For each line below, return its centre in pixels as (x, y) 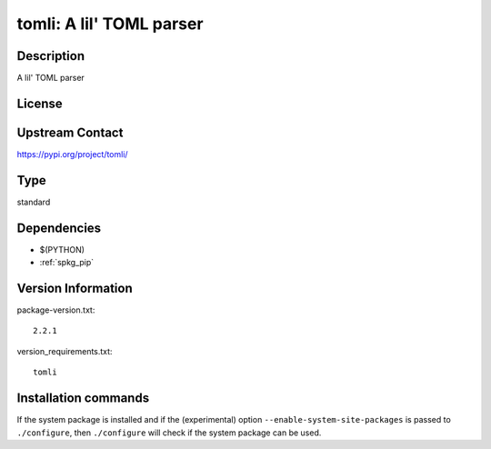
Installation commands (83, 399)
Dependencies (59, 228)
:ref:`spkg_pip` (67, 263)
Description (51, 56)
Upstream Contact (70, 132)
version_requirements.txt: (65, 351)
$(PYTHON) (62, 249)
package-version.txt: (56, 310)
